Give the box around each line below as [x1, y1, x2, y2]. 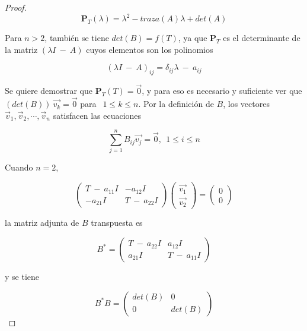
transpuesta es [91, 216, 143, 229]
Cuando [5, 161, 33, 174]
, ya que [178, 31, 207, 44]
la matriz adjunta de [5, 216, 79, 229]
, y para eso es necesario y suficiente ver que [142, 84, 302, 97]
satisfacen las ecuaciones [53, 109, 142, 121]
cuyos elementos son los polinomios [86, 43, 213, 55]
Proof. [5, 1, 27, 13]
